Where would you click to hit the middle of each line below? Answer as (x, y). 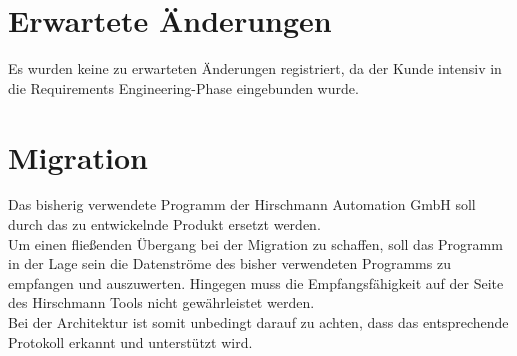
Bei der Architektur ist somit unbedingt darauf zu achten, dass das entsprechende (258, 322)
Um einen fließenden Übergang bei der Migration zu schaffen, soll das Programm (255, 243)
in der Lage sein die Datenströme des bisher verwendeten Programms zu (229, 263)
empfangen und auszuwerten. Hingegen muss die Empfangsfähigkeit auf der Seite (256, 282)
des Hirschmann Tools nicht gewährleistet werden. (161, 302)
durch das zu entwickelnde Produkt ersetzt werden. (164, 224)
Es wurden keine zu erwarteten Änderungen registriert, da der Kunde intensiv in (255, 68)
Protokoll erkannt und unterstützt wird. (130, 341)
